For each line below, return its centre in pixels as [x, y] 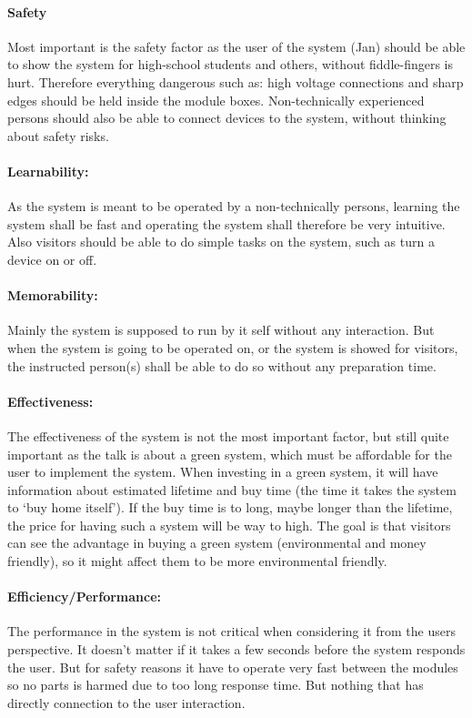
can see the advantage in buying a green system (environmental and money [217, 543]
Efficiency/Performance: [84, 597]
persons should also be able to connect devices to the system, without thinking [227, 118]
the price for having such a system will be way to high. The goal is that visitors [229, 525]
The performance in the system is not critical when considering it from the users [231, 631]
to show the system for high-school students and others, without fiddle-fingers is [231, 64]
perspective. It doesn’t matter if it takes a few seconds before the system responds [236, 649]
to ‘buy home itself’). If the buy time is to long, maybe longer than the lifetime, [230, 507]
